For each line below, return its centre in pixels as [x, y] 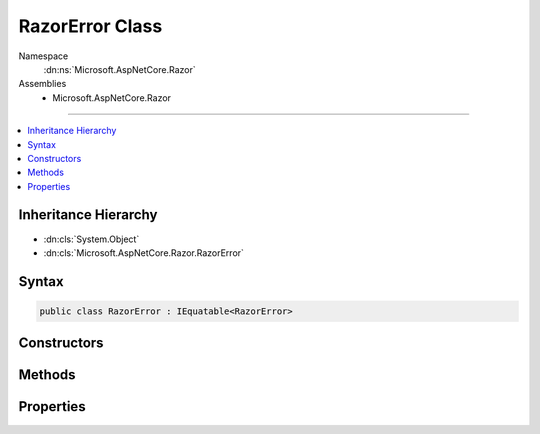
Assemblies [42, 84]
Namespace [43, 56]
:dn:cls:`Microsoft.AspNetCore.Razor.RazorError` [144, 252]
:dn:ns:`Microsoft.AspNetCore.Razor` [119, 69]
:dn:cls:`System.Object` [91, 239]
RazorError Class [90, 26]
